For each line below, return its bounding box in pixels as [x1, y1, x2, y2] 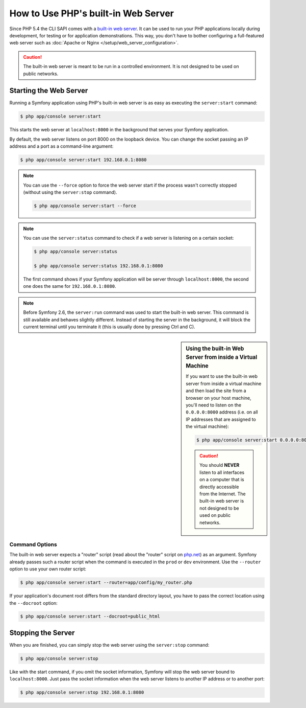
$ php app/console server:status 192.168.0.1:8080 [34, 263, 163, 269]
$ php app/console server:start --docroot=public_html [20, 613, 160, 620]
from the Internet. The [199, 491, 246, 497]
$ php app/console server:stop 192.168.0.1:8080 [20, 690, 144, 695]
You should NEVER [199, 462, 240, 468]
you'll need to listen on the [186, 402, 242, 408]
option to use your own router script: [9, 566, 87, 572]
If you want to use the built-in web [186, 373, 258, 379]
